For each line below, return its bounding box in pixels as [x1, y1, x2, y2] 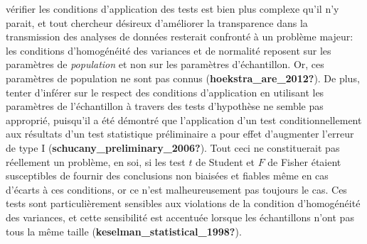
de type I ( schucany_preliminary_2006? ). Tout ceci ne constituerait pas [6, 140, 340, 155]
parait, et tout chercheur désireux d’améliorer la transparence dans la [6, 15, 308, 30]
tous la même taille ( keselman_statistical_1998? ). [6, 223, 242, 238]
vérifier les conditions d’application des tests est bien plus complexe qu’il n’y [6, 1, 339, 16]
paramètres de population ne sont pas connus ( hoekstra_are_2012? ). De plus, [6, 70, 360, 85]
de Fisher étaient [267, 154, 341, 169]
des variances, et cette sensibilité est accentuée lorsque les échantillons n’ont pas [6, 209, 354, 224]
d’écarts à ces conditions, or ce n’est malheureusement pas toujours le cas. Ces [6, 182, 347, 196]
